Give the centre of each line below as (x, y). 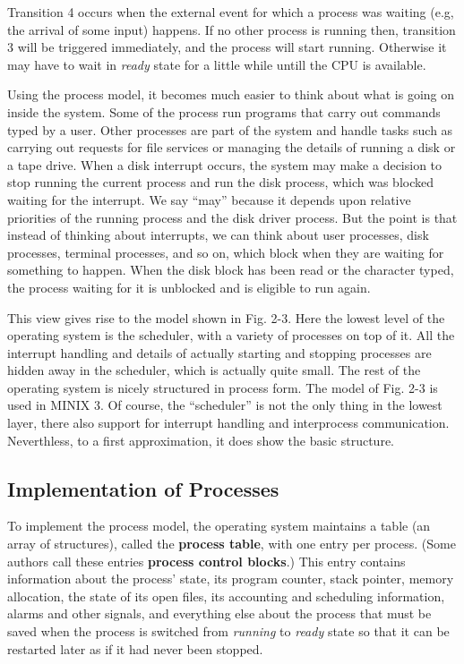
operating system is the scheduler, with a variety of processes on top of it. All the (231, 335)
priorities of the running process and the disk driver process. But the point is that (232, 217)
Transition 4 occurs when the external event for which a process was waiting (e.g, (231, 12)
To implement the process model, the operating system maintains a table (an (219, 526)
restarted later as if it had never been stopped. (135, 648)
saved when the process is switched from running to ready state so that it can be (228, 631)
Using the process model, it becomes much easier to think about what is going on (231, 94)
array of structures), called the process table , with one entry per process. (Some (232, 544)
